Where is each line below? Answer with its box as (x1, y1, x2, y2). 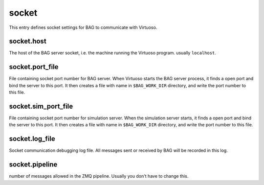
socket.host (9, 37, 46, 46)
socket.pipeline (9, 161, 58, 169)
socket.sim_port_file (9, 102, 73, 110)
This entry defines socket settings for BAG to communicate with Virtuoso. (9, 24, 157, 30)
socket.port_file (9, 63, 59, 71)
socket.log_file (9, 135, 56, 143)
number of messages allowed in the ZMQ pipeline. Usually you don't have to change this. (9, 173, 189, 179)
